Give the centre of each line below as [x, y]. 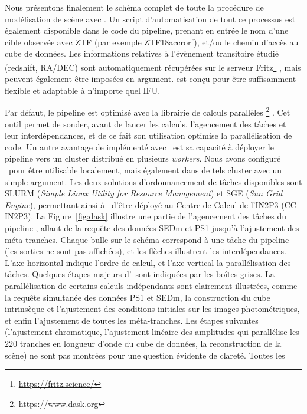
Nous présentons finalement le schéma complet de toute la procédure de [134, 7]
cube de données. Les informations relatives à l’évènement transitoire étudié [142, 53]
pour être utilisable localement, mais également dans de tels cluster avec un [145, 170]
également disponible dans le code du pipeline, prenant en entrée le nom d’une [147, 30]
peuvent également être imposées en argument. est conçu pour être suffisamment [151, 79]
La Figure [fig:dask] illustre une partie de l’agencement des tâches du [161, 216]
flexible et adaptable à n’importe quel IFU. [83, 90]
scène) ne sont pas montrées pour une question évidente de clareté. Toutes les [145, 355]
